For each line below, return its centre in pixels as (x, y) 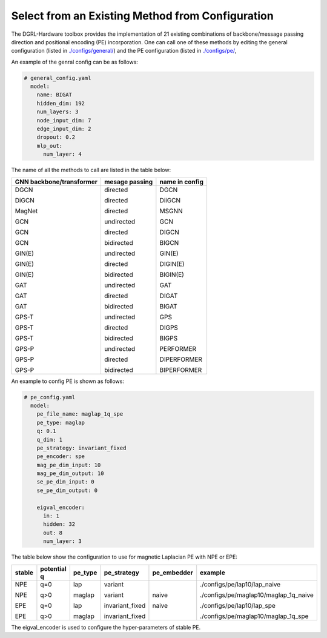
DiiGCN (170, 200)
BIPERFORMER (181, 370)
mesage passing (128, 182)
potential (53, 568)
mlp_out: (50, 146)
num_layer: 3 (62, 541)
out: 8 (53, 533)
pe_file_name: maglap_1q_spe (80, 414)
